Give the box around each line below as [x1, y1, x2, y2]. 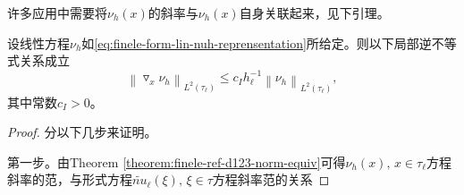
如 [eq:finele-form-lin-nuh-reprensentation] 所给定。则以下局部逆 [81, 33, 432, 52]
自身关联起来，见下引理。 [239, 4, 390, 21]
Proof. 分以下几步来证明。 [7, 123, 157, 141]
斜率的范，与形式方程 [7, 170, 132, 189]
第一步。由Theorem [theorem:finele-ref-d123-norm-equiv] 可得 [7, 152, 346, 171]
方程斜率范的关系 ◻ [212, 170, 330, 189]
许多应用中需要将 [7, 4, 107, 21]
